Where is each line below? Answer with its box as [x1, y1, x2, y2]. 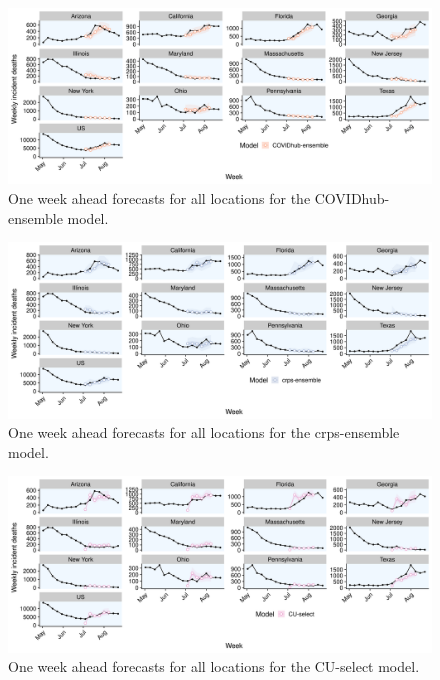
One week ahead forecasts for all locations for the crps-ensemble [8, 422, 400, 443]
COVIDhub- [314, 187, 390, 208]
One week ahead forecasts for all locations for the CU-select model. [8, 656, 420, 677]
